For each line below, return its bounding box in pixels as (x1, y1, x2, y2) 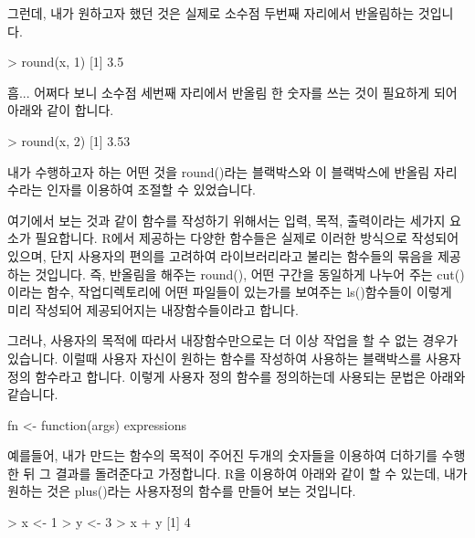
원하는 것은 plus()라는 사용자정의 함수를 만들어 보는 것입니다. (7, 481, 356, 501)
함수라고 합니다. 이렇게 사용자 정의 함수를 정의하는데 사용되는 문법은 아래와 (35, 366, 466, 385)
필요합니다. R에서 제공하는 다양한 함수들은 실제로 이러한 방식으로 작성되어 (35, 228, 459, 248)
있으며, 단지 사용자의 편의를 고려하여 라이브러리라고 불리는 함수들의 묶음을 (7, 246, 434, 265)
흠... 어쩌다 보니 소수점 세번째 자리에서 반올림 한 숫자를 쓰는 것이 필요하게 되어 (7, 82, 458, 101)
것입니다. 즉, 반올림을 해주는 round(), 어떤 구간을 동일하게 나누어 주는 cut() (35, 264, 465, 283)
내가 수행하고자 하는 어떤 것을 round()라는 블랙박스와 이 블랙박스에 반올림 (7, 162, 430, 181)
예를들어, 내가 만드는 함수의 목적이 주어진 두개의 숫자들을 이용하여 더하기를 (7, 446, 438, 465)
